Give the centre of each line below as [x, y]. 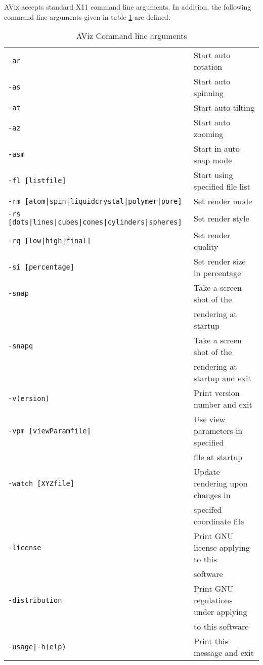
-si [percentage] [41, 267]
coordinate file [219, 521]
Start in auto [217, 149]
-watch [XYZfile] [41, 483]
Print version [217, 393]
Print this [211, 641]
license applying [222, 548]
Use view [210, 419]
